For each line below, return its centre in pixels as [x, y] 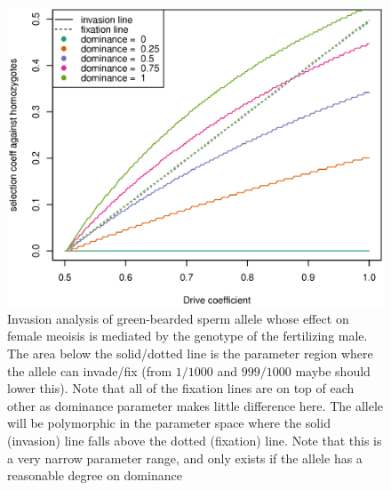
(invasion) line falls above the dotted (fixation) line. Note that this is [195, 440]
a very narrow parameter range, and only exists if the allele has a [185, 458]
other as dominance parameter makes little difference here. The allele [195, 405]
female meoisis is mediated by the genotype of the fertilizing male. [188, 336]
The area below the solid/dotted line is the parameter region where [190, 353]
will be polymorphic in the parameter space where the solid [169, 423]
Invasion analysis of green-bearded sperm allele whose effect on [178, 318]
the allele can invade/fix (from [90, 370]
